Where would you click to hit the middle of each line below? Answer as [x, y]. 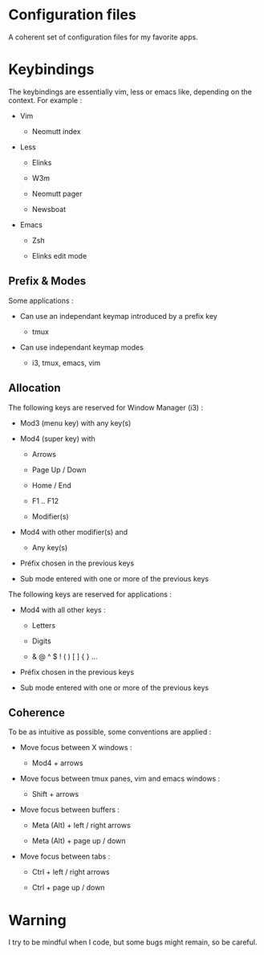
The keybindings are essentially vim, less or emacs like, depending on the [130, 92]
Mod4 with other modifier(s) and [74, 532]
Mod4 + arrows [57, 763]
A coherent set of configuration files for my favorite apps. [103, 37]
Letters [44, 625]
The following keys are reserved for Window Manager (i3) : [106, 407]
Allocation [35, 388]
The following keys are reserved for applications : [90, 594]
